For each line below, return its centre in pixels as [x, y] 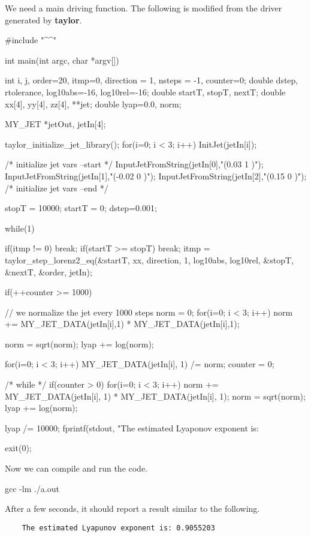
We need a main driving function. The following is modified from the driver [144, 8]
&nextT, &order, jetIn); [49, 271]
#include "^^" [31, 40]
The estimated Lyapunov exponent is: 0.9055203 [118, 528]
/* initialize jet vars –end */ [57, 187]
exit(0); [18, 448]
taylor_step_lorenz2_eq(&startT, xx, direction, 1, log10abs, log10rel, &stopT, [149, 259]
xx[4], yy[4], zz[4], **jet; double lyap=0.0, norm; [93, 103]
